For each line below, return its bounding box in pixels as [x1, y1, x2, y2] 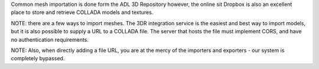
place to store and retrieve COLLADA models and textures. [11, 9, 154, 16]
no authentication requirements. [11, 36, 89, 43]
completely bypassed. [11, 55, 65, 62]
